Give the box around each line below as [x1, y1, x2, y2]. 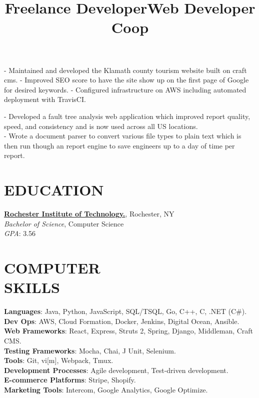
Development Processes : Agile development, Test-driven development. [4, 364, 228, 375]
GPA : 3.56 [4, 228, 36, 238]
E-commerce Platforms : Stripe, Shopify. [4, 374, 136, 385]
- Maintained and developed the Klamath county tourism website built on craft [4, 64, 247, 75]
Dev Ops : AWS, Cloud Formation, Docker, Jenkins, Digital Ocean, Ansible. [4, 315, 239, 326]
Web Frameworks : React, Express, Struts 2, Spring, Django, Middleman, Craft [4, 325, 253, 336]
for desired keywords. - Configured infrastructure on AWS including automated [4, 84, 246, 94]
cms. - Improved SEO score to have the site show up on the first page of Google [4, 74, 249, 85]
